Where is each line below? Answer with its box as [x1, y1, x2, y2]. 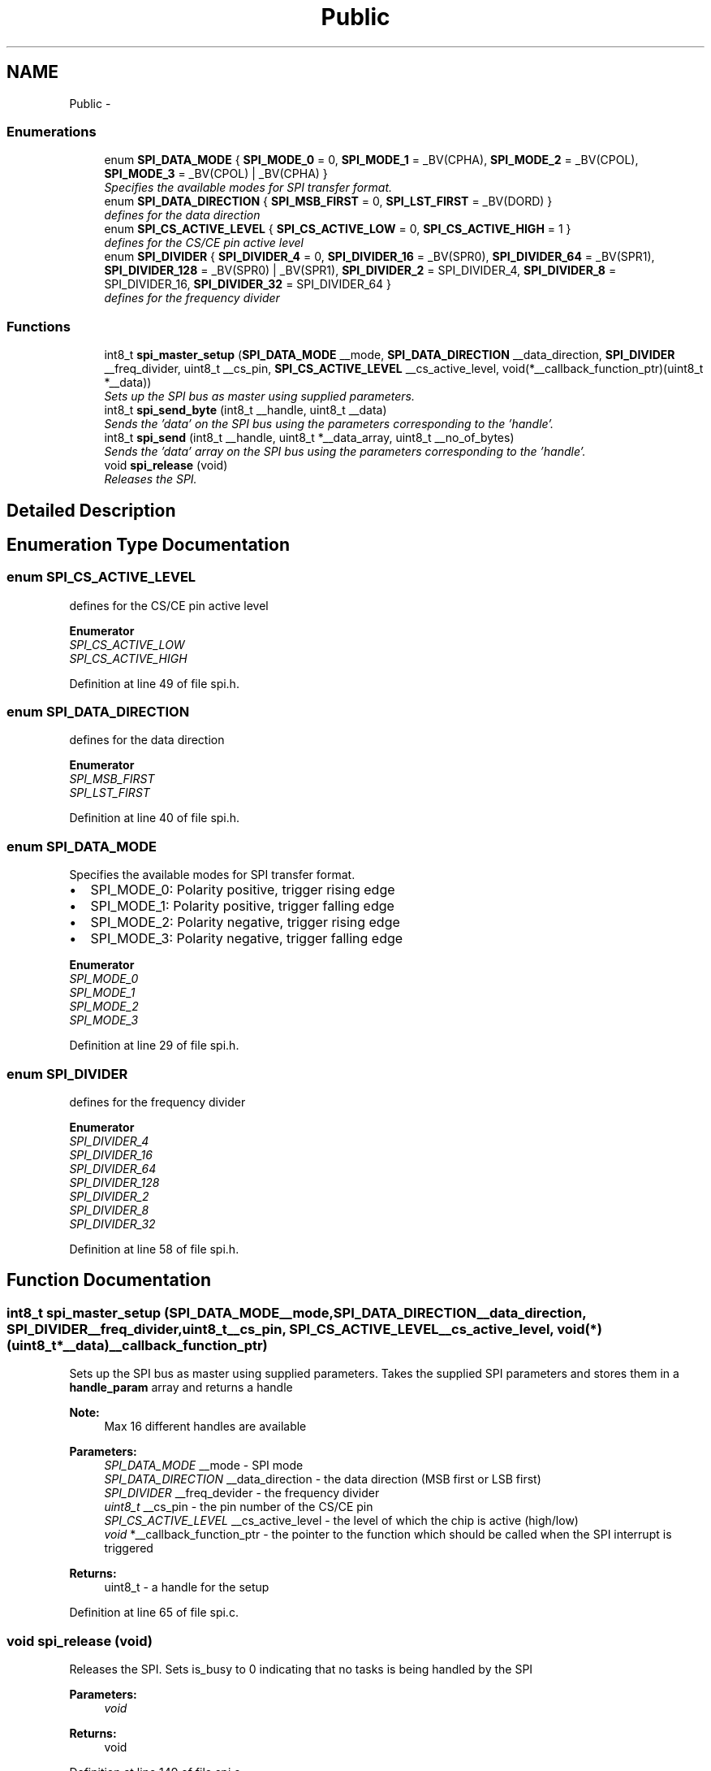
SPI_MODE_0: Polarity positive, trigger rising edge [90, 881, 395, 898]
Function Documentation [6, 1270, 211, 1291]
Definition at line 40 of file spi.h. [69, 811, 240, 825]
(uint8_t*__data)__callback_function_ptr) [6, 1336, 268, 1353]
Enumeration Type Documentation [6, 534, 290, 555]
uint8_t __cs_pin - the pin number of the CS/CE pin [104, 1500, 373, 1514]
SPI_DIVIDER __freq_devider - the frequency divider [104, 1486, 380, 1500]
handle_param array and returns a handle [69, 1380, 293, 1395]
